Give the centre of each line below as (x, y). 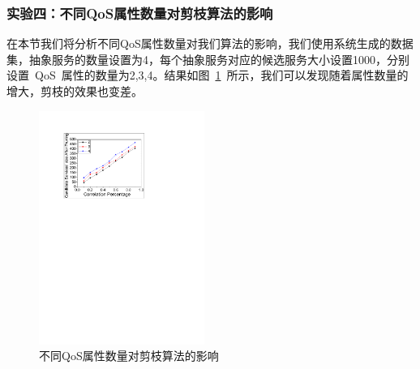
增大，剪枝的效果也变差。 (75, 91)
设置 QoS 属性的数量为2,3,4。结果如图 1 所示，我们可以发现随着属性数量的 (208, 75)
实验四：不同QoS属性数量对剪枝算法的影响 (140, 13)
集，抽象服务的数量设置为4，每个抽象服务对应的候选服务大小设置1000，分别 (208, 59)
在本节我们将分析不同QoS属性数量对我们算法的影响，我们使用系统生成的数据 (210, 43)
